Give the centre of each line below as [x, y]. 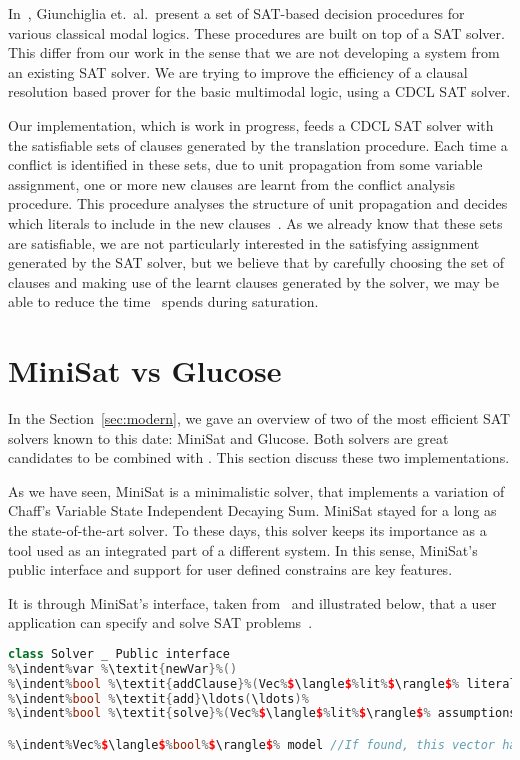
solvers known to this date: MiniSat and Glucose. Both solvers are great [228, 437]
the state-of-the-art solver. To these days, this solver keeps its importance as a [247, 530]
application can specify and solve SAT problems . [160, 622]
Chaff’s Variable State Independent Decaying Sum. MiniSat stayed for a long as [252, 510]
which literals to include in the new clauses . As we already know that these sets [255, 222]
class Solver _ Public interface [119, 653]
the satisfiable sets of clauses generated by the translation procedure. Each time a [258, 144]
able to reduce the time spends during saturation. [163, 301]
